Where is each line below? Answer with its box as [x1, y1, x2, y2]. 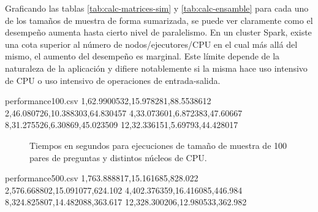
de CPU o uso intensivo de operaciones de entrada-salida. [5, 74, 221, 86]
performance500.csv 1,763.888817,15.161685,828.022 [5, 172, 199, 184]
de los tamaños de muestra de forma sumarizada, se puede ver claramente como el [5, 13, 313, 26]
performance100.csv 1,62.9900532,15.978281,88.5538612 [5, 94, 211, 107]
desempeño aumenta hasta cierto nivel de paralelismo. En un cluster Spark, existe [5, 26, 312, 39]
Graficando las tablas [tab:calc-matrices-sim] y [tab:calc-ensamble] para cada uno [5, 2, 309, 14]
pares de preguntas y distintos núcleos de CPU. [29, 151, 207, 164]
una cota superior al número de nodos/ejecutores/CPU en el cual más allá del [5, 37, 298, 50]
